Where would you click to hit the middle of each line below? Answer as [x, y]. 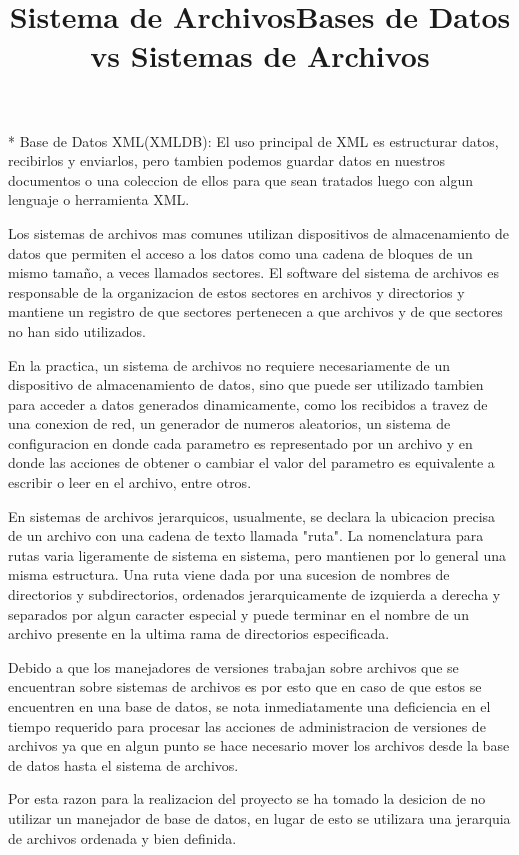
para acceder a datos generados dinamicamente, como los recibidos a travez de [248, 403]
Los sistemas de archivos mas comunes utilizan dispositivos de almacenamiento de [259, 232]
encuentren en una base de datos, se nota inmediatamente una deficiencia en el [249, 706]
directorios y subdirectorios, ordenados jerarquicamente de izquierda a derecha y [254, 594]
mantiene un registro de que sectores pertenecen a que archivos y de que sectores [255, 311]
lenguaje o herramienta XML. [99, 199]
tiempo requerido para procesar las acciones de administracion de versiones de [247, 725]
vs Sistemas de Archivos [260, 55]
